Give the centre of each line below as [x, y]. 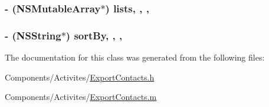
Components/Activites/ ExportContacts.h [80, 77]
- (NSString [33, 35]
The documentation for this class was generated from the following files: [135, 57]
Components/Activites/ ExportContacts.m [81, 97]
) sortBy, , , [94, 35]
